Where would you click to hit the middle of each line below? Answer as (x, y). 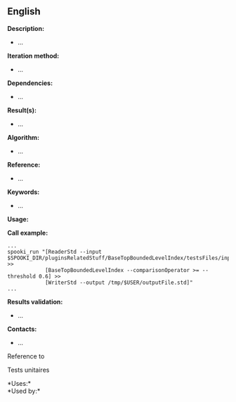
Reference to (26, 356)
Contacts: (22, 329)
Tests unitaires (28, 370)
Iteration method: (33, 56)
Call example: (28, 233)
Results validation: (35, 301)
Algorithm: (24, 137)
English (24, 12)
